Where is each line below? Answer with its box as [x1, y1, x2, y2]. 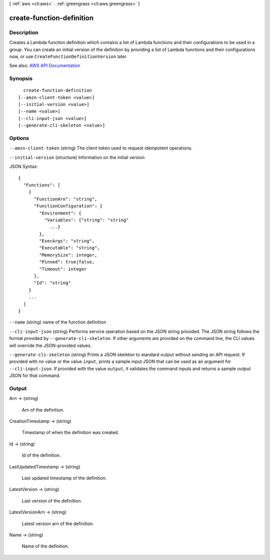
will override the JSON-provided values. [9, 342, 92, 348]
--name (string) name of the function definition [9, 319, 106, 325]
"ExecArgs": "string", [39, 238, 95, 244]
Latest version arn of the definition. [21, 520, 94, 526]
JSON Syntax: [9, 163, 38, 169]
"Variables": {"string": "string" [44, 217, 129, 222]
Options [9, 135, 29, 141]
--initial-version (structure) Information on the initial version [9, 154, 145, 160]
